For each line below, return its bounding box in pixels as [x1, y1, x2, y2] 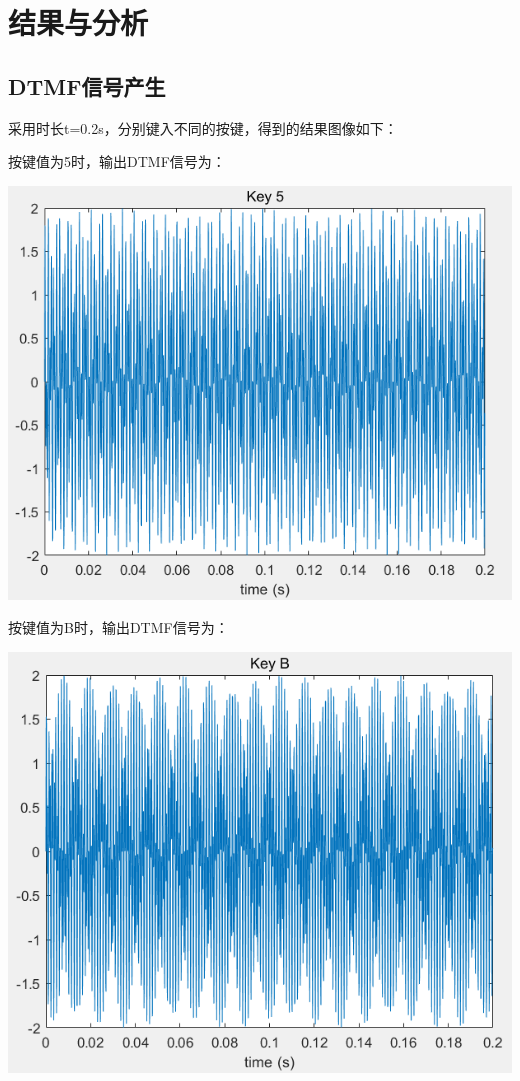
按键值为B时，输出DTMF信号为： [8, 617, 229, 638]
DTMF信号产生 [8, 70, 166, 101]
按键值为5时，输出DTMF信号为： [8, 151, 226, 172]
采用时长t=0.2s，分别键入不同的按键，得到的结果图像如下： [8, 117, 398, 138]
